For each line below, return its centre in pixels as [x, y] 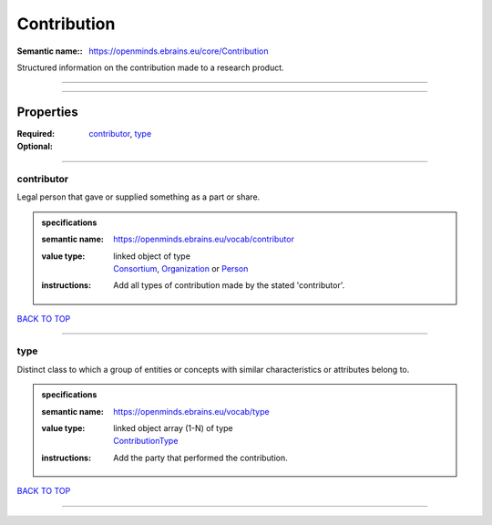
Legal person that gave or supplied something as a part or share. [138, 197]
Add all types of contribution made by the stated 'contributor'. [229, 285]
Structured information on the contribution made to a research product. [150, 67]
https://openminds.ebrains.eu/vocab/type [191, 411]
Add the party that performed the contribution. [200, 458]
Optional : [35, 147]
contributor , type [120, 133]
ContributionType [146, 441]
